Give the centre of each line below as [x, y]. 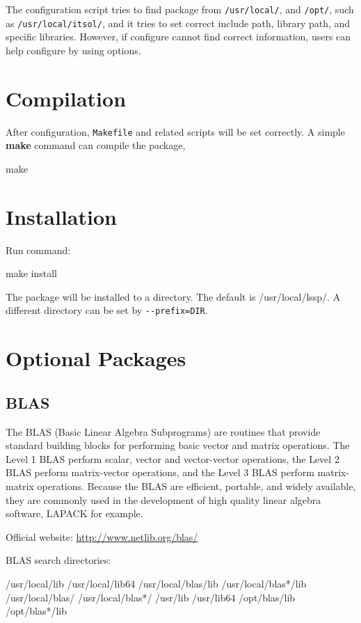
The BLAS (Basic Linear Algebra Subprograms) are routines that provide [163, 431]
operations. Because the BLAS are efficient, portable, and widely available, [196, 486]
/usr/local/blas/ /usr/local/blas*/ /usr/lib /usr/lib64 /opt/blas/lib [151, 597]
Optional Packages [96, 358]
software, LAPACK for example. [74, 513]
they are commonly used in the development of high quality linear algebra [163, 499]
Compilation [66, 98]
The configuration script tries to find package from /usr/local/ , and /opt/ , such [180, 9]
